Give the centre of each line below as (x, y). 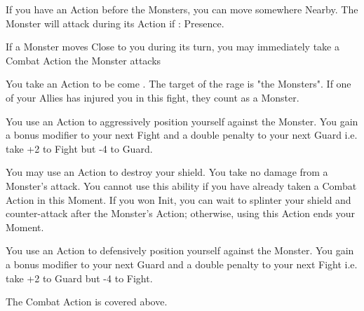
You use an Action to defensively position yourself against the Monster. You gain (180, 250)
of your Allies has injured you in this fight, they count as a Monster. (153, 97)
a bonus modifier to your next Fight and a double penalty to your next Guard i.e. (182, 135)
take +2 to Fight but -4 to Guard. (79, 148)
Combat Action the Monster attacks (83, 60)
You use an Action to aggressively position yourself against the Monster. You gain (182, 121)
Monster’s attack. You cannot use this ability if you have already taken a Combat (181, 185)
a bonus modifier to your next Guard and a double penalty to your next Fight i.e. (182, 264)
